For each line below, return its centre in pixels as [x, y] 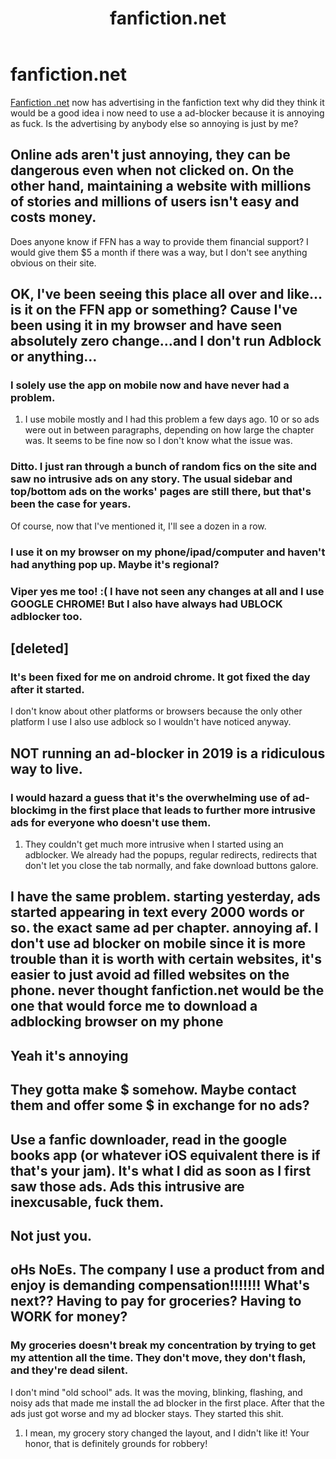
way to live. [46, 768]
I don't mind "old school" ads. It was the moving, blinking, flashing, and [156, 1392]
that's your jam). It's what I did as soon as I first [161, 1170]
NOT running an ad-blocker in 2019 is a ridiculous [168, 753]
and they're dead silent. [69, 1370]
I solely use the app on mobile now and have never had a [150, 385]
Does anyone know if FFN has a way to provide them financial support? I [159, 241]
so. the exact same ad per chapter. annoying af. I [164, 928]
